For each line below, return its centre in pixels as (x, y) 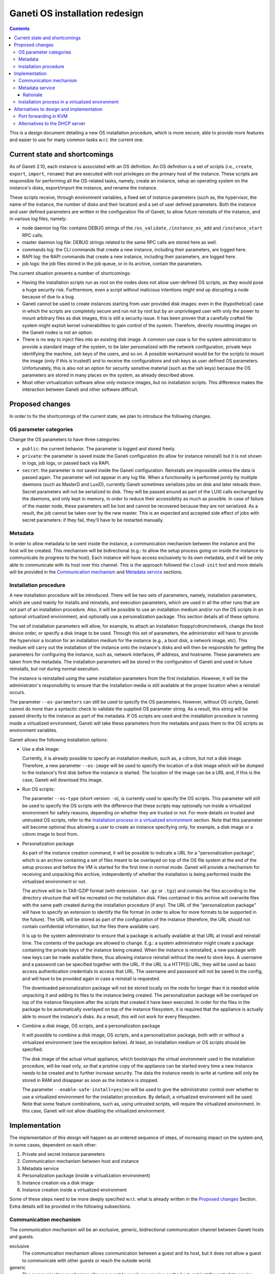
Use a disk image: (41, 749)
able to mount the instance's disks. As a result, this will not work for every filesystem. (112, 1016)
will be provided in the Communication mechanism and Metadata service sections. (96, 572)
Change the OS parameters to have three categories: (65, 440)
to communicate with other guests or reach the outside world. (87, 1260)
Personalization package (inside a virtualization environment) (86, 1176)
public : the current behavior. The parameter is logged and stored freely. (99, 449)
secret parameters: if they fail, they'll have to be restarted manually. (93, 520)
